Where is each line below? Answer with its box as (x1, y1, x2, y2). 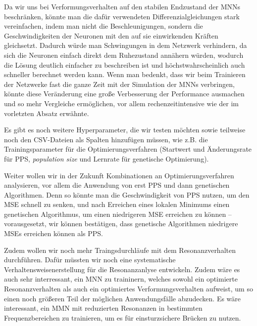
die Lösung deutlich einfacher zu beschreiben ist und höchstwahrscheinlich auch (4, 59, 245, 70)
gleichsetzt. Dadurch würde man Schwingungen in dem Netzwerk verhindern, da (4, 40, 247, 50)
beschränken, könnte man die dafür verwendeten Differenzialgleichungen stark (4, 11, 240, 21)
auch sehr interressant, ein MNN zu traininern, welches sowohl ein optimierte (4, 274, 238, 284)
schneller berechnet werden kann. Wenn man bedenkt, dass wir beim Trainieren (4, 69, 246, 80)
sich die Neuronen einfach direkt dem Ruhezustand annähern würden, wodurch (4, 49, 244, 60)
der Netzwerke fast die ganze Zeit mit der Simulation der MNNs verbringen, (4, 79, 235, 89)
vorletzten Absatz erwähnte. (4, 108, 89, 118)
